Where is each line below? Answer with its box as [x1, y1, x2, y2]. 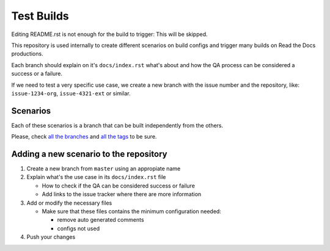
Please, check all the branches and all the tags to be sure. [11, 133, 157, 140]
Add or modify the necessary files [26, 199, 112, 206]
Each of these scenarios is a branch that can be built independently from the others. [11, 122, 224, 129]
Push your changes [26, 233, 76, 241]
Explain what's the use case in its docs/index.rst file [26, 173, 166, 181]
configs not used [57, 225, 100, 232]
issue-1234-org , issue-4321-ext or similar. [11, 89, 131, 97]
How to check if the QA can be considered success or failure [42, 182, 196, 189]
